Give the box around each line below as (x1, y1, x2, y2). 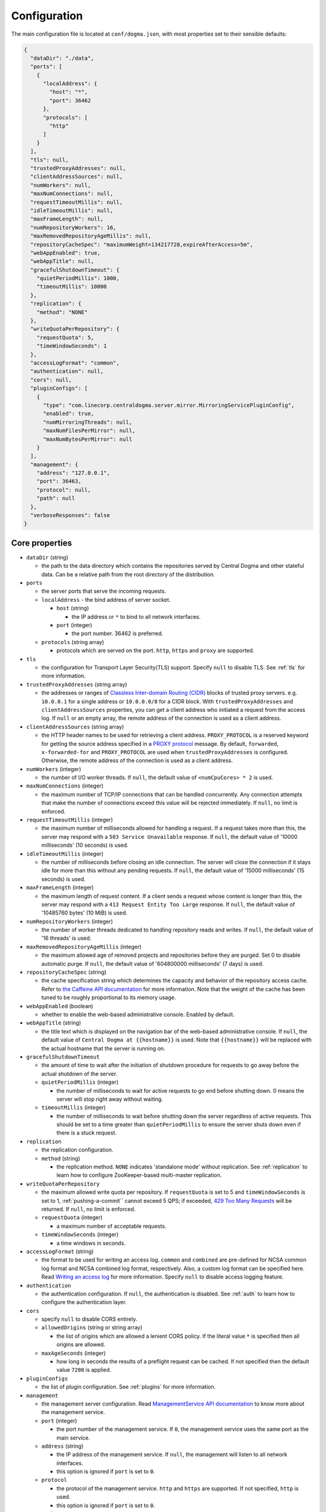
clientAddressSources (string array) (26, 723, 124, 730)
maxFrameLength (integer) (26, 884, 94, 891)
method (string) (41, 1155, 81, 1162)
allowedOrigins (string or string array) (41, 1324, 143, 1331)
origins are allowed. (56, 1341, 106, 1348)
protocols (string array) (41, 638, 104, 645)
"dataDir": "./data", (30, 54, 95, 62)
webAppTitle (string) (26, 1019, 81, 1026)
